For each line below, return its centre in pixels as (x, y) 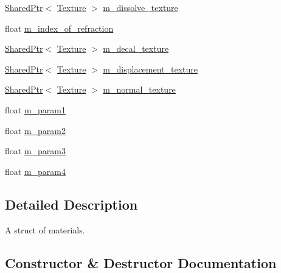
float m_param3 (36, 151)
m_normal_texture (139, 89)
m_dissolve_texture (140, 7)
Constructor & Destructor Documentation (141, 262)
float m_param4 (36, 171)
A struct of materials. (45, 229)
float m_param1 (36, 109)
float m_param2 (36, 130)
